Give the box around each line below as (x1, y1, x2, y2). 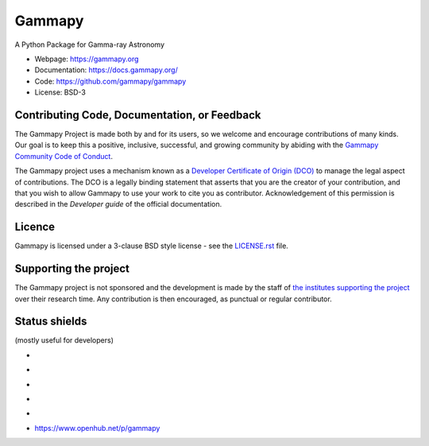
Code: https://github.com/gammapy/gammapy (34, 76, 187, 86)
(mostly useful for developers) (14, 335, 114, 345)
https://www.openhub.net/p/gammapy (34, 423, 160, 432)
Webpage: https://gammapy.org (34, 54, 139, 64)
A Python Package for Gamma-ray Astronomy (14, 40, 164, 49)
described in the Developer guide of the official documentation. (14, 200, 222, 209)
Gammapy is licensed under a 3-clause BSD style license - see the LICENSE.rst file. (14, 241, 289, 250)
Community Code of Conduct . (14, 151, 113, 161)
